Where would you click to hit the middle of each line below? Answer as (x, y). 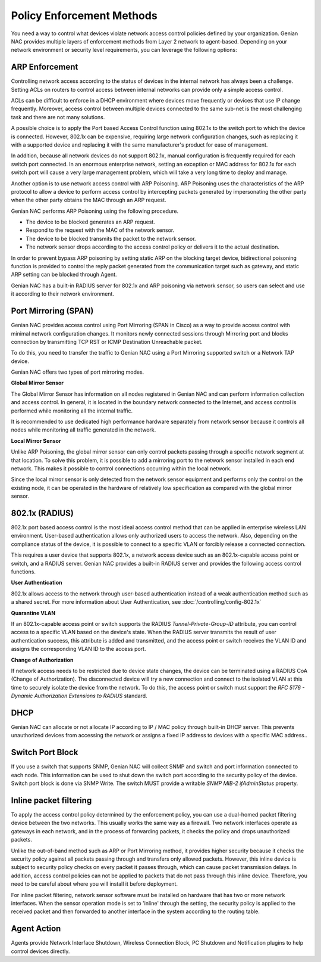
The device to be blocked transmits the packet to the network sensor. (111, 238)
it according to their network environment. (62, 294)
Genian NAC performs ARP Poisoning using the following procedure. (95, 211)
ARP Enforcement (45, 67)
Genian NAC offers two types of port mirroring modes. (78, 372)
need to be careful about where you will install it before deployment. (95, 884)
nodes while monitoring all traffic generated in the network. (84, 430)
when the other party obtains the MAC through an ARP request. (89, 200)
